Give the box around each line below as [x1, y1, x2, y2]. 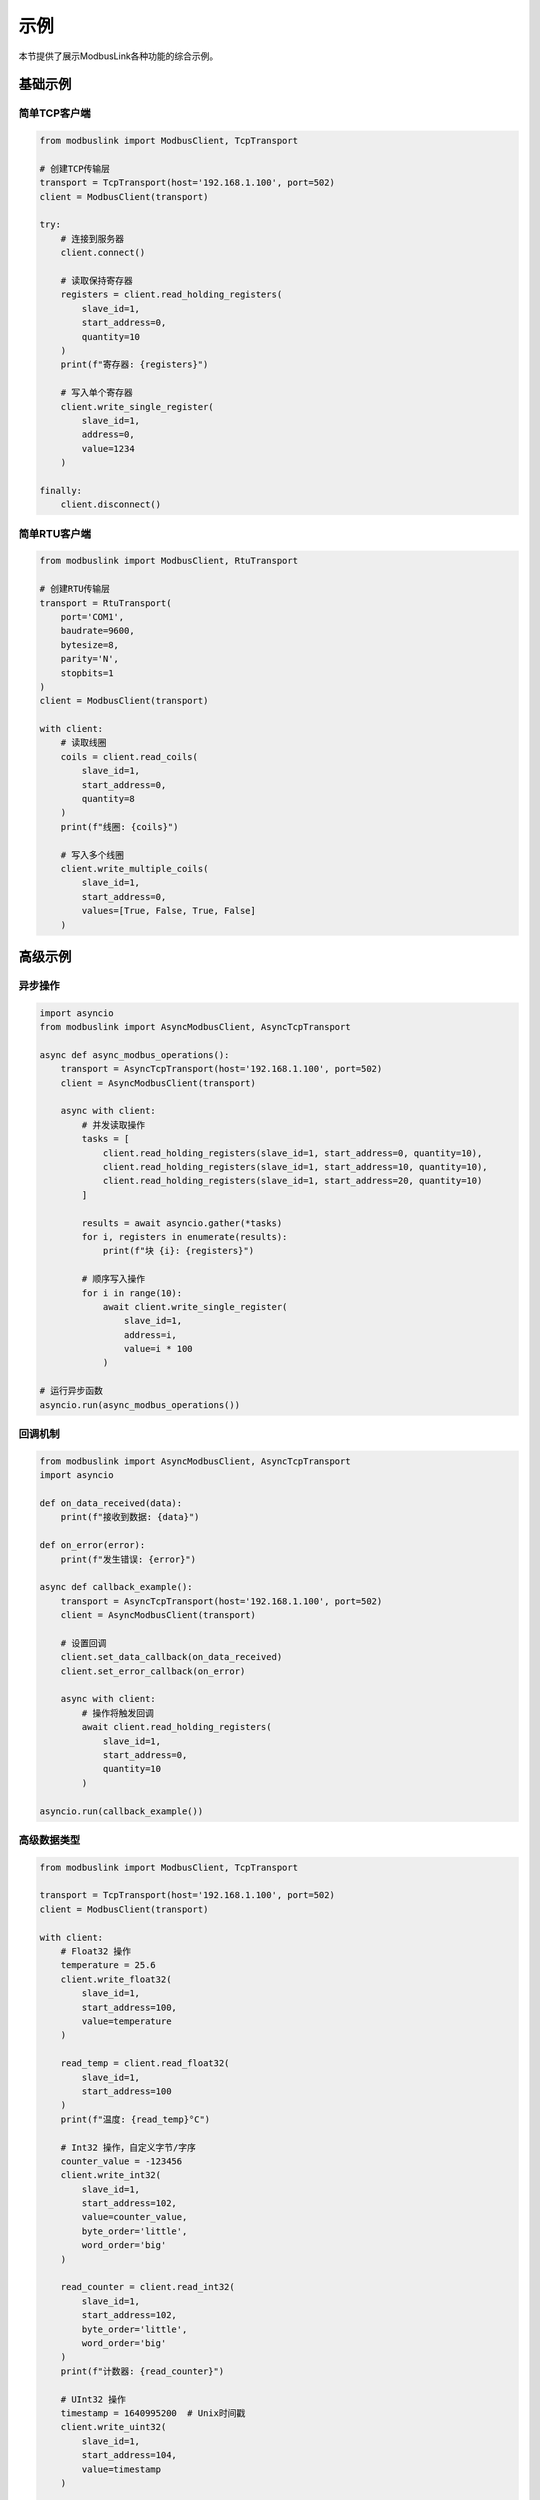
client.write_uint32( [60, 2421, 167, 2433]
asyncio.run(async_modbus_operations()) [39, 1399, 240, 1410]
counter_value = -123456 [60, 2155, 183, 2167]
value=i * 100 [123, 1343, 194, 1355]
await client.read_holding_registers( [81, 1721, 272, 1733]
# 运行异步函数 [39, 1385, 104, 1397]
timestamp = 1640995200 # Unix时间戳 [60, 2407, 246, 2419]
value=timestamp [81, 2463, 162, 2475]
